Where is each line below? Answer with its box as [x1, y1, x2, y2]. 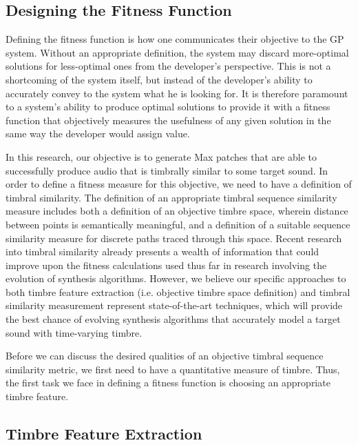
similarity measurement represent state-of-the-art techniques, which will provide [6, 298, 343, 313]
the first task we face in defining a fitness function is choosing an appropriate [6, 375, 330, 390]
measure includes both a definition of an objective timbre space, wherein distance [6, 204, 348, 218]
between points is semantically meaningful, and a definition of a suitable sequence [6, 217, 350, 231]
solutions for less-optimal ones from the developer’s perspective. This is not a [6, 59, 331, 73]
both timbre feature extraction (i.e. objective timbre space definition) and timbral [6, 284, 350, 299]
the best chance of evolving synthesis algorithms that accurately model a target [6, 312, 341, 326]
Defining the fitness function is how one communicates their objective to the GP [6, 32, 344, 46]
